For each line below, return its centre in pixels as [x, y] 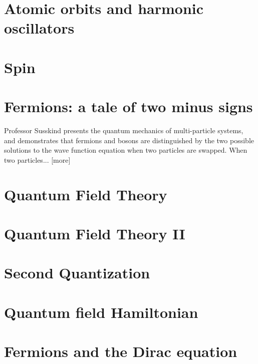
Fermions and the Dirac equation [121, 351]
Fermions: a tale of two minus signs [128, 106]
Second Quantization [77, 273]
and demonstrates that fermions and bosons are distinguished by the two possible [129, 140]
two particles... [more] [37, 159]
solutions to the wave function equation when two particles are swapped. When [126, 150]
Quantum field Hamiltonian [101, 312]
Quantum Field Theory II [95, 233]
